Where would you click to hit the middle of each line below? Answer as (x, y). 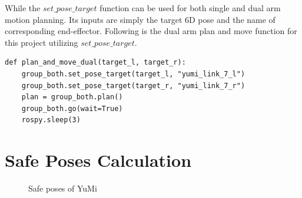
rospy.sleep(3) (51, 120)
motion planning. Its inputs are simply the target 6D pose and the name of (140, 19)
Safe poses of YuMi (63, 188)
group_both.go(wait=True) (72, 108)
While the (23, 8)
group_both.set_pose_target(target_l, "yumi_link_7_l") (133, 74)
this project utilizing (42, 42)
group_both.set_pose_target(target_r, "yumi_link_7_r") (133, 85)
